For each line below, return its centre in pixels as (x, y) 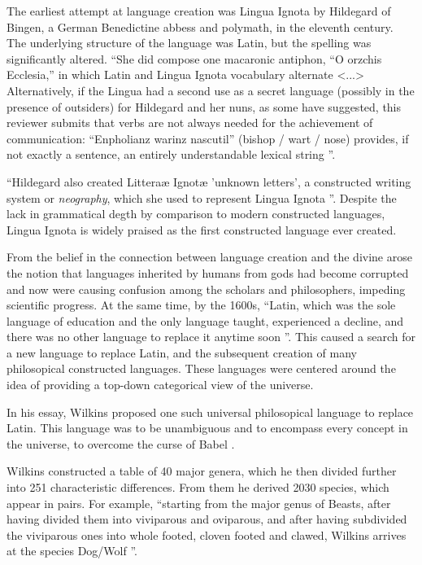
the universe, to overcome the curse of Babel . (121, 443)
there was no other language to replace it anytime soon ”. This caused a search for (211, 337)
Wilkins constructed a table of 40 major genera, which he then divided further (202, 471)
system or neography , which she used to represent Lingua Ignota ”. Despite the (202, 197)
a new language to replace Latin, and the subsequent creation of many (182, 352)
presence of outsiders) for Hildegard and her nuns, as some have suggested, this (204, 106)
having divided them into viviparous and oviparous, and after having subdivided (207, 519)
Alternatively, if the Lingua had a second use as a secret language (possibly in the (211, 90)
